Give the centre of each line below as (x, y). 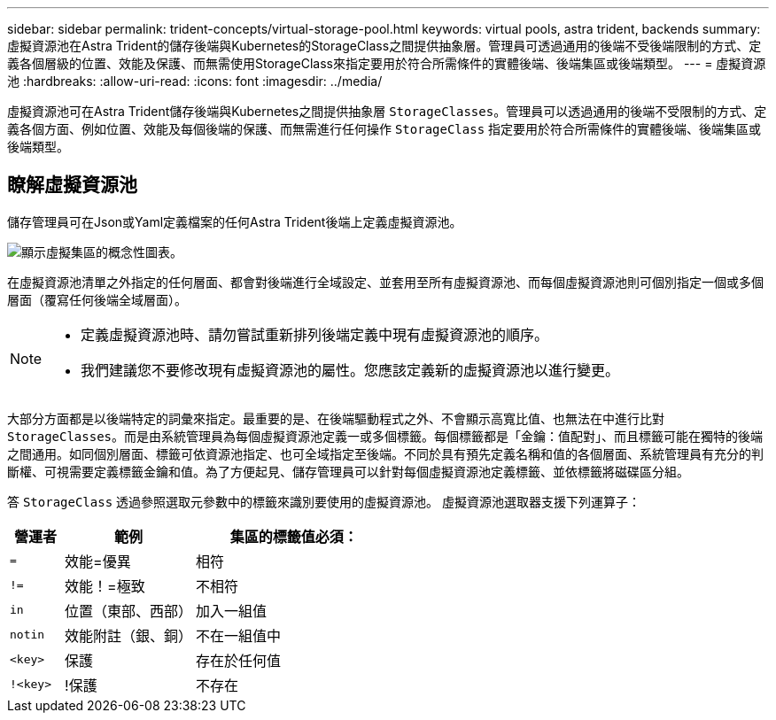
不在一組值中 (239, 635)
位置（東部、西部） (129, 611)
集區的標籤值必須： (294, 536)
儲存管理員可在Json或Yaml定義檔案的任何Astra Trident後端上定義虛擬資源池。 (235, 221)
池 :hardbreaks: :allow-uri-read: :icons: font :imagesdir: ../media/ (195, 81)
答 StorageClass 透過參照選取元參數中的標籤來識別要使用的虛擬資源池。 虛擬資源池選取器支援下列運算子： (324, 501)
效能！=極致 (105, 586)
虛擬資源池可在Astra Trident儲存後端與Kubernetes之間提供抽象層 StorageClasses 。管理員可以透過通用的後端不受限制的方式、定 (387, 111)
